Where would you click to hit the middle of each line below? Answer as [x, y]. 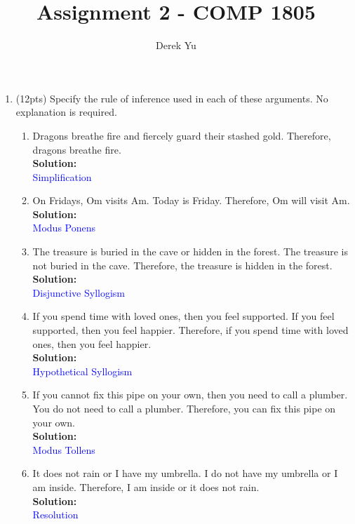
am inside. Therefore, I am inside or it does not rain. [146, 486]
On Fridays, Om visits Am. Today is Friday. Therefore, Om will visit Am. [191, 200]
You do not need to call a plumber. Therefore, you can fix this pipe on [184, 408]
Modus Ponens [64, 228]
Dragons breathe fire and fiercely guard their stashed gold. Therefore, [182, 135]
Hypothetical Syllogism [82, 371]
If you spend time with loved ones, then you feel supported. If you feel [183, 316]
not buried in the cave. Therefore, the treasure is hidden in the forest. [182, 265]
